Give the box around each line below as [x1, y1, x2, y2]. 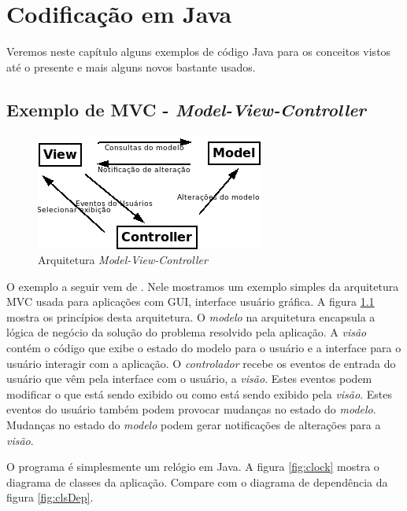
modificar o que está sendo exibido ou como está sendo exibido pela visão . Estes [6, 385, 392, 402]
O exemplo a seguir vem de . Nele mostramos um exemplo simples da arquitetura [6, 278, 399, 294]
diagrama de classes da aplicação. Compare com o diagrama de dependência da [6, 473, 388, 490]
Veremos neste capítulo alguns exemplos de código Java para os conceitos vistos [6, 43, 391, 60]
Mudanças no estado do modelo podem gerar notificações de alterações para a [6, 417, 381, 433]
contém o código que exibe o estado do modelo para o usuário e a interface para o [6, 340, 401, 356]
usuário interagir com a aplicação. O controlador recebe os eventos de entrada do [6, 355, 396, 371]
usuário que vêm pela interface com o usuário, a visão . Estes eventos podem [6, 370, 372, 387]
